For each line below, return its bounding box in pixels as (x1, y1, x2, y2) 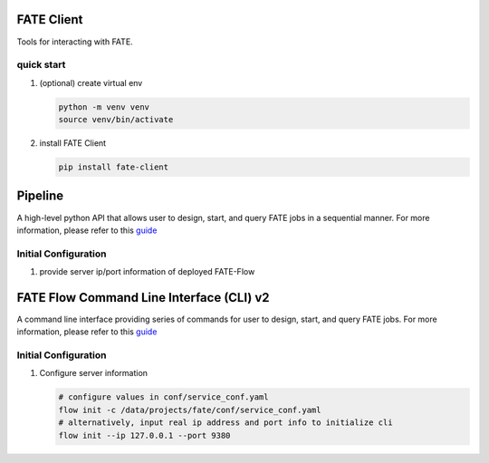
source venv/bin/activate (58, 114, 174, 125)
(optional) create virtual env (39, 77, 143, 88)
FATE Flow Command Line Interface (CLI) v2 (16, 290, 270, 305)
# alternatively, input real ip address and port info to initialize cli (58, 418, 393, 428)
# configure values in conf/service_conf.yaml (58, 392, 269, 402)
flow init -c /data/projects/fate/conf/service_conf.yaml (58, 404, 321, 415)
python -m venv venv (58, 101, 149, 112)
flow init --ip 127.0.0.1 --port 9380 (58, 430, 231, 440)
